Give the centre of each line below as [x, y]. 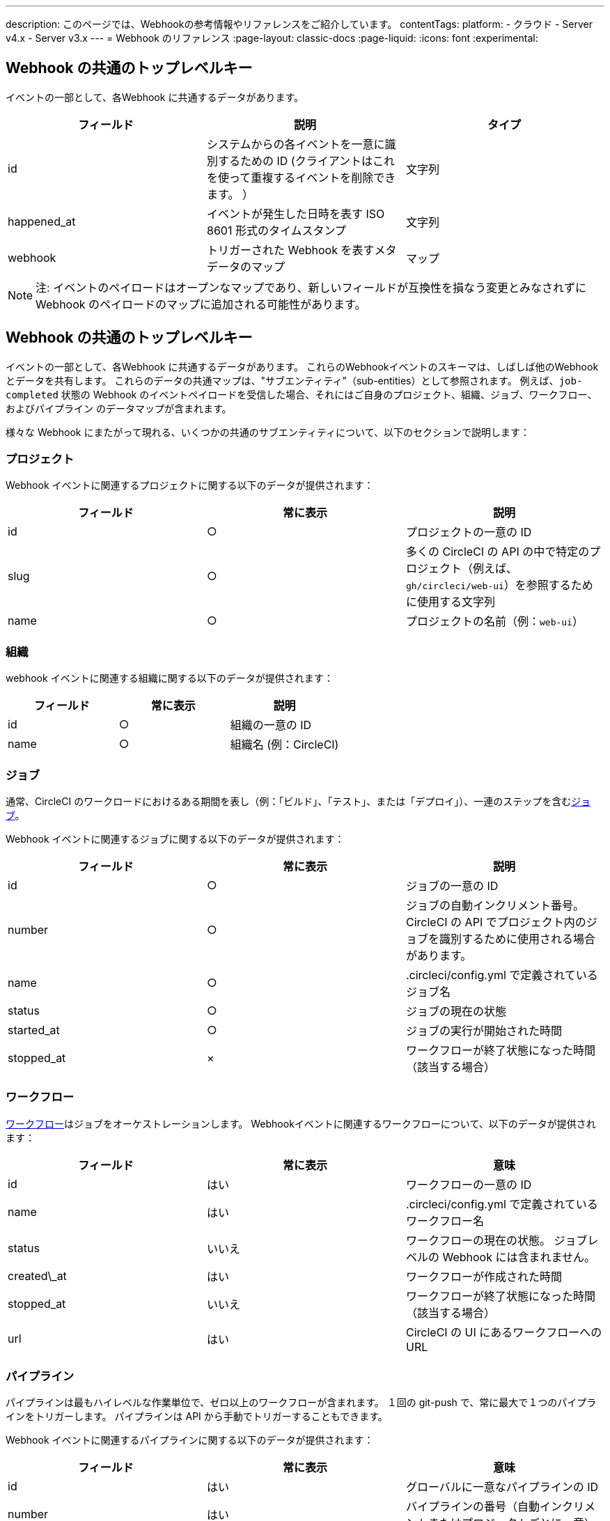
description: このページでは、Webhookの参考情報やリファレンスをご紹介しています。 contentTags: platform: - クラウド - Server [299, 24]
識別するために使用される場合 [517, 938]
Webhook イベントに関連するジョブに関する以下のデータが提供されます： [175, 838]
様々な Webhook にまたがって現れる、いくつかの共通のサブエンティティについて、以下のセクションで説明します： [268, 432]
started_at [34, 1030]
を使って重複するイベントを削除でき [301, 177]
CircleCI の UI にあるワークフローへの [504, 1332]
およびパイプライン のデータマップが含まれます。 [119, 408]
